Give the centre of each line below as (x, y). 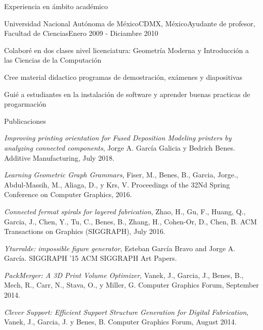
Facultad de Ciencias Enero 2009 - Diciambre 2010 (81, 33)
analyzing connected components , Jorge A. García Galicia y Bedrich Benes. (120, 147)
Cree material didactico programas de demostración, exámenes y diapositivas (123, 77)
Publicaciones (25, 121)
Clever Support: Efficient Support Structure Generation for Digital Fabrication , (126, 312)
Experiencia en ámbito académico (56, 6)
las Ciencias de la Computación (53, 60)
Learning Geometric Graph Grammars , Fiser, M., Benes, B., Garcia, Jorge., (121, 175)
